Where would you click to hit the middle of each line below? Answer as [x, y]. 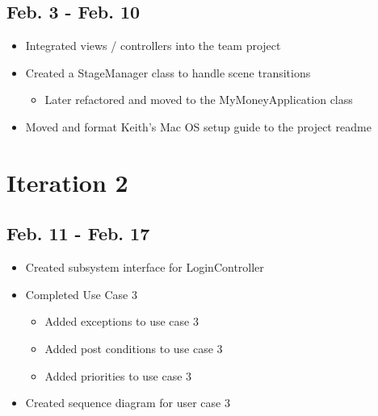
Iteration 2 [67, 182]
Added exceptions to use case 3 [122, 321]
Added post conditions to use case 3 [134, 348]
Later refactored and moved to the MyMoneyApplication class [199, 100]
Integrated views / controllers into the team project [153, 46]
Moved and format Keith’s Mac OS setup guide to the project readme [198, 126]
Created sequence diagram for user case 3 [128, 403]
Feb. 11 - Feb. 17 [78, 233]
